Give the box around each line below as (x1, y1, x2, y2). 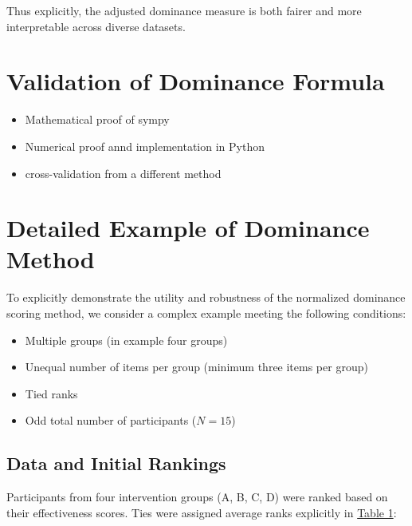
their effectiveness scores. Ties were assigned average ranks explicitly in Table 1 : (6, 504, 397, 520)
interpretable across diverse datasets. (6, 18, 186, 34)
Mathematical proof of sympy (25, 111, 170, 128)
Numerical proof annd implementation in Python (25, 137, 265, 154)
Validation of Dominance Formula (6, 65, 385, 97)
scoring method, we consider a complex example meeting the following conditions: (6, 305, 406, 321)
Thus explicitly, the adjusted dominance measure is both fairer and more (6, 2, 362, 18)
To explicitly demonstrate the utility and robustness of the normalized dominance (6, 289, 406, 306)
